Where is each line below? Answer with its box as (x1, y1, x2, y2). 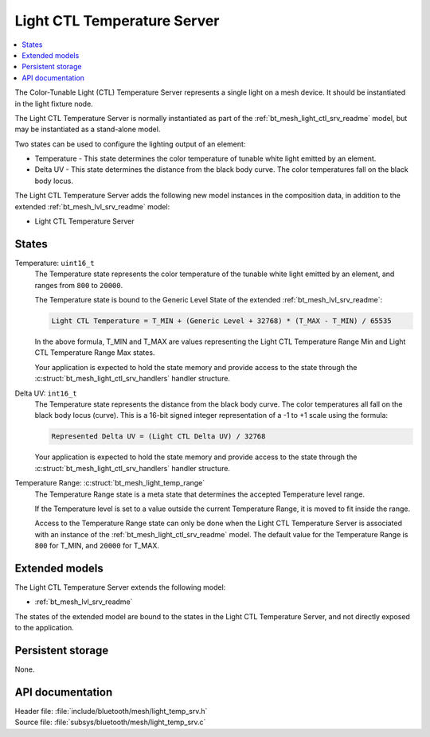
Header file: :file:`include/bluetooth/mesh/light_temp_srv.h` (14, 707, 208, 716)
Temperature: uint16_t (14, 258, 95, 267)
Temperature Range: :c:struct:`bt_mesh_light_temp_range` (14, 478, 205, 488)
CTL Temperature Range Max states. (34, 348, 155, 357)
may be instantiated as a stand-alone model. (14, 124, 161, 135)
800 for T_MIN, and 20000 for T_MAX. (34, 541, 159, 551)
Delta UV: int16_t (14, 388, 77, 398)
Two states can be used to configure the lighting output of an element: (14, 139, 246, 149)
